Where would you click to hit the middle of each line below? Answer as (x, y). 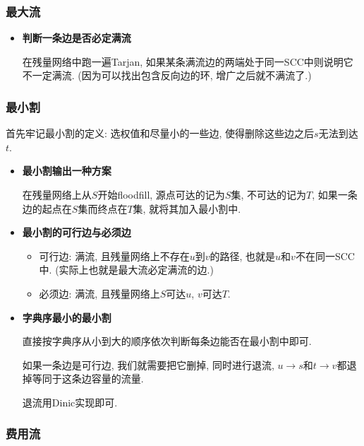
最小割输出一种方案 (67, 171)
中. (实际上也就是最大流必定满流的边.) (126, 270)
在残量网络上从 (57, 194)
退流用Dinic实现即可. (70, 402)
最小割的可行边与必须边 (77, 232)
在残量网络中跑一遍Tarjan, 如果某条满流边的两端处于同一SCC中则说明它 (188, 61)
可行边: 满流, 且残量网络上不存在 (114, 256)
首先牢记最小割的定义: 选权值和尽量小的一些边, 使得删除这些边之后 (160, 133)
